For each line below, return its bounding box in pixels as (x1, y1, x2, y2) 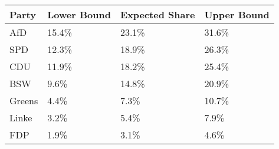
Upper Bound (204, 8, 270, 21)
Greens (9, 94, 38, 107)
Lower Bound (47, 8, 111, 21)
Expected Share (120, 8, 195, 21)
